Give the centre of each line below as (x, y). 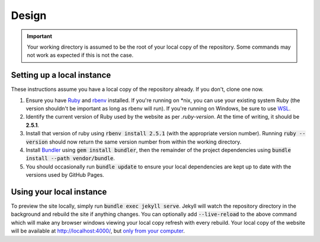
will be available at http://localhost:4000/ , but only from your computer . (98, 231)
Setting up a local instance (61, 75)
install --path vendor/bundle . (71, 158)
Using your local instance (59, 192)
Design (29, 15)
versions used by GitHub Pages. (65, 175)
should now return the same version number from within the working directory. (145, 142)
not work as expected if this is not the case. (80, 55)
